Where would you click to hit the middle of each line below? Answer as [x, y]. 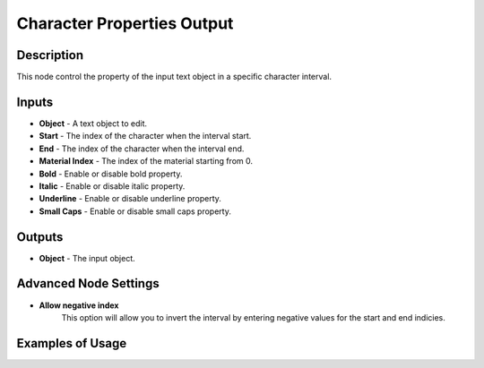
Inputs [35, 102]
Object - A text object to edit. [93, 123]
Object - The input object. [87, 258]
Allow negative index [79, 305]
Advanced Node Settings [88, 283]
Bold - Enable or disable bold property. [111, 174]
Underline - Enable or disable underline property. [130, 199]
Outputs [40, 237]
